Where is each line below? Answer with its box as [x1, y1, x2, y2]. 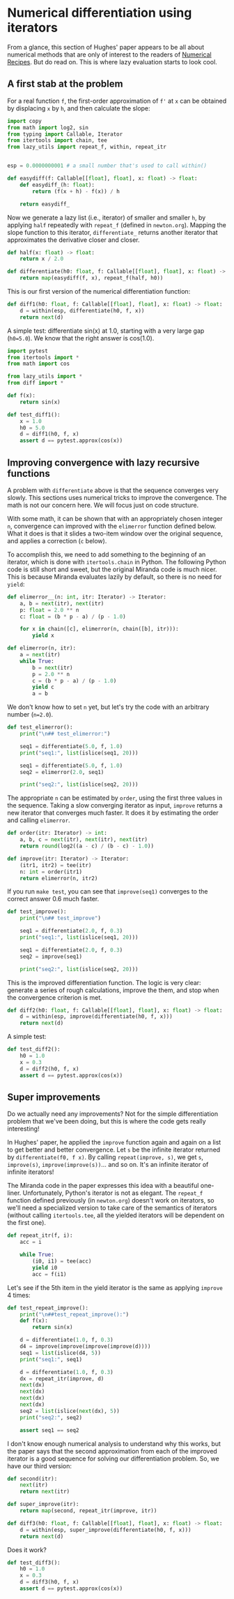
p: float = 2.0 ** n [19, 606, 79, 613]
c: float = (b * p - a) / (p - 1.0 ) [19, 613, 127, 620]
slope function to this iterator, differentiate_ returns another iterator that [7, 228, 218, 236]
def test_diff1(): [7, 411, 61, 418]
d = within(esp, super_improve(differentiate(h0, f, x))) [19, 1526, 192, 1533]
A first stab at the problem [7, 78, 123, 90]
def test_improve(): [7, 908, 68, 915]
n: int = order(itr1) [19, 868, 82, 875]
